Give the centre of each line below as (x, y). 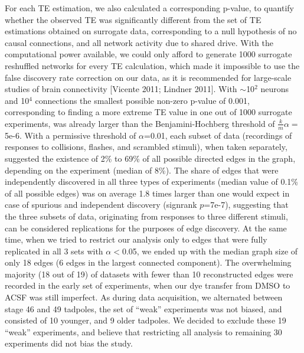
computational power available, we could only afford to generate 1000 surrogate (148, 54)
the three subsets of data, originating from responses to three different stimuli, (146, 216)
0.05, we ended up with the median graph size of (210, 251)
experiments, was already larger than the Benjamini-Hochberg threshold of (140, 123)
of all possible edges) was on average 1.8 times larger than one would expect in (147, 193)
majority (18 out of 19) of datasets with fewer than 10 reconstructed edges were (149, 274)
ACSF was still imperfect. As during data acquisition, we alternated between (144, 297)
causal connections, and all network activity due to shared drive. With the (139, 42)
